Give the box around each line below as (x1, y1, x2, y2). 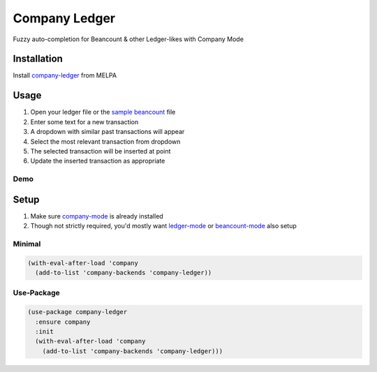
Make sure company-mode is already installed (30, 211, 163, 220)
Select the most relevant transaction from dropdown (30, 137, 181, 146)
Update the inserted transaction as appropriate (30, 157, 165, 165)
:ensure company (35, 318, 91, 326)
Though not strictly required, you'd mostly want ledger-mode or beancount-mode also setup (30, 222, 297, 230)
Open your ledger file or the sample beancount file (30, 108, 176, 117)
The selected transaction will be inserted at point (30, 147, 171, 155)
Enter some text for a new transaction (30, 117, 139, 126)
